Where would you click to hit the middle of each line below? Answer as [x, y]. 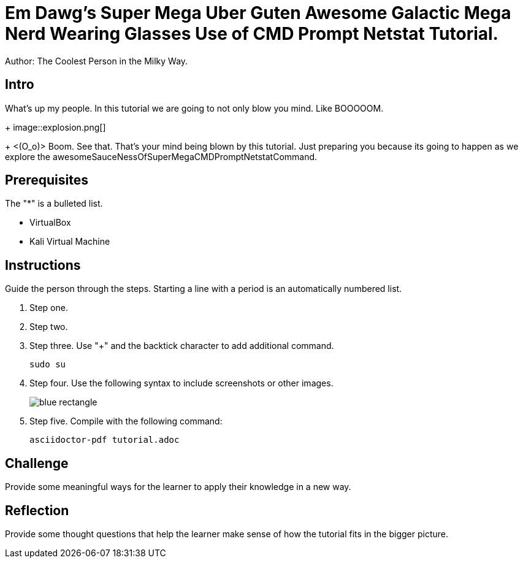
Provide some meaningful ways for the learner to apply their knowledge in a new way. [178, 487]
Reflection [37, 510]
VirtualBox [50, 223]
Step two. [49, 327]
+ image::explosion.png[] [55, 127]
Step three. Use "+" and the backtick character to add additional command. [182, 346]
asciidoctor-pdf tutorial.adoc [105, 440]
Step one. [49, 308]
